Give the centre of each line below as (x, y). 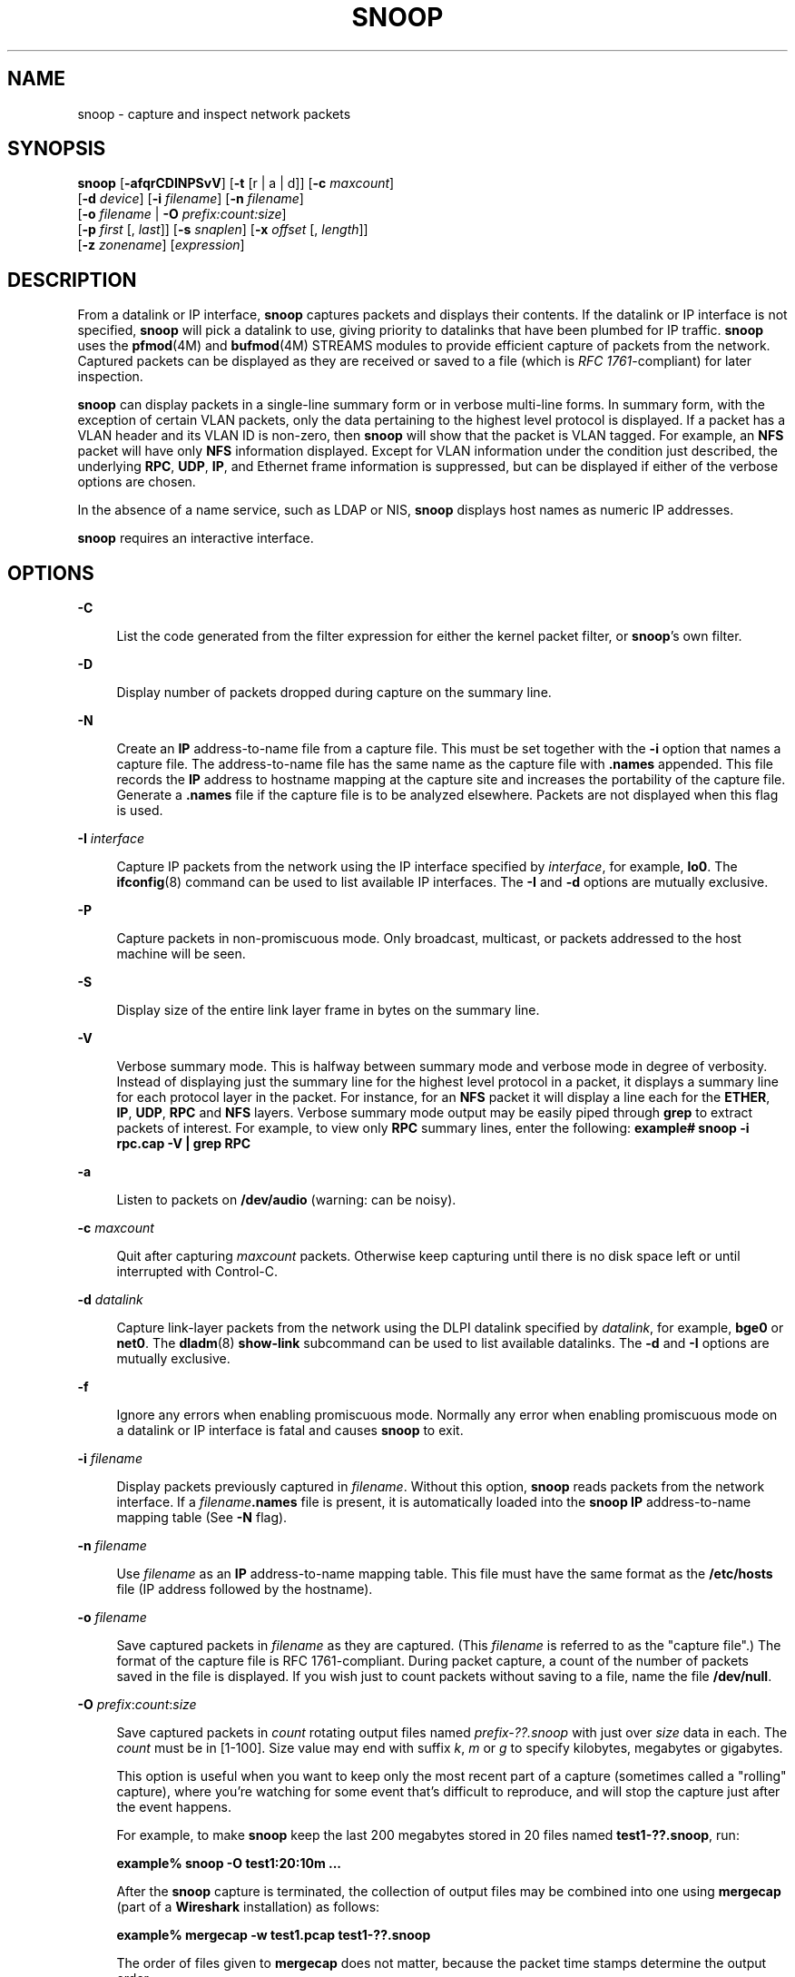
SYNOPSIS (57, 149)
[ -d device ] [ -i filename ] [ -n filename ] (191, 199)
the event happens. (174, 1807)
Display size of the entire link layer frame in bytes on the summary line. (328, 1010)
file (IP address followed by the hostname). (245, 1589)
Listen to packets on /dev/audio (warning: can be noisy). (286, 1200)
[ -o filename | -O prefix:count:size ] (182, 214)
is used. (140, 811)
